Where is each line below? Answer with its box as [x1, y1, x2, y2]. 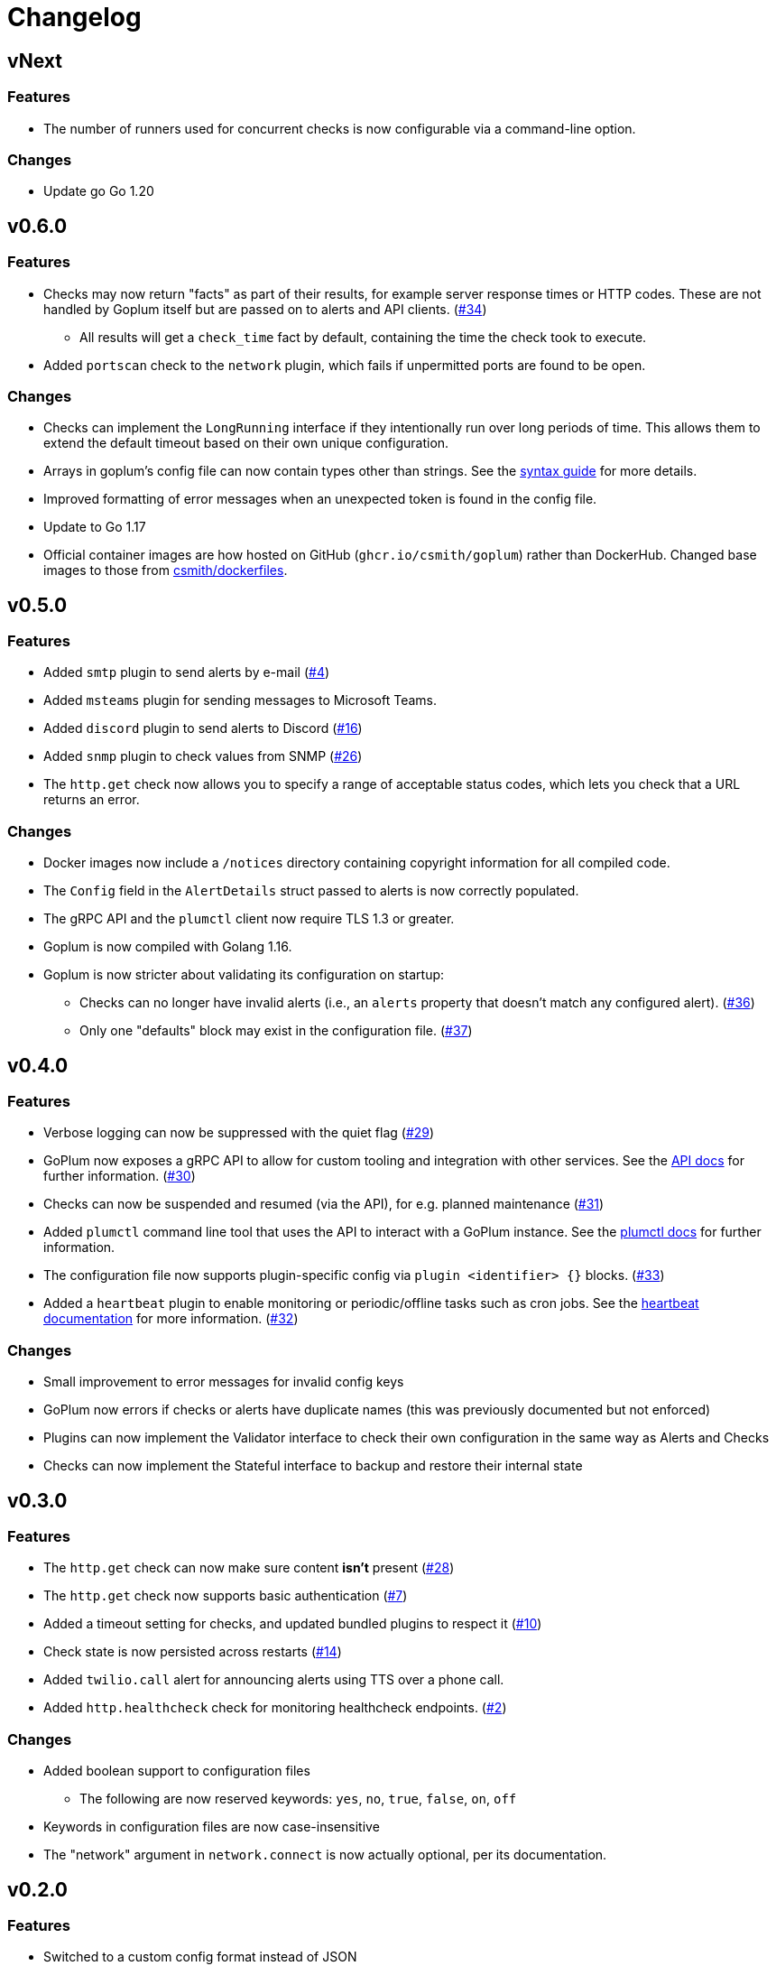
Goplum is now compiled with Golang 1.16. [43, 939, 292, 955]
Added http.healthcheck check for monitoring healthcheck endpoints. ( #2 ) [43, 1700, 507, 1716]
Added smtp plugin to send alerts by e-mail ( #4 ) [43, 664, 330, 681]
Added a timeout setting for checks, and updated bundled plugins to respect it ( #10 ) [43, 1616, 542, 1632]
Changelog [7, 2, 142, 32]
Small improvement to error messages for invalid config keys [43, 1374, 404, 1390]
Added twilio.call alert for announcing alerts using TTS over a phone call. [43, 1672, 504, 1688]
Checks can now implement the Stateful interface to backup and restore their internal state [43, 1458, 583, 1474]
